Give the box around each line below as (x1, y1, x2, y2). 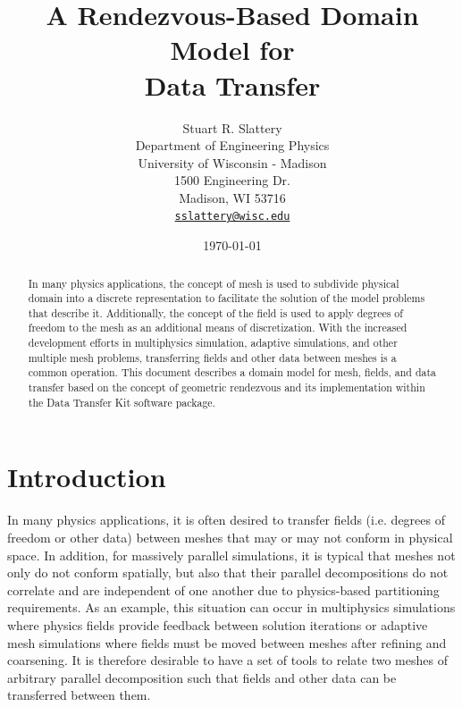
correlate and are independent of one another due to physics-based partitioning (7, 580, 440, 599)
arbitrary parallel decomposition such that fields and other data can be (7, 668, 397, 686)
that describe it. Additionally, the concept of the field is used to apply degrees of (28, 305, 403, 320)
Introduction (7, 459, 166, 495)
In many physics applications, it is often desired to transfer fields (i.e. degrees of (7, 510, 445, 529)
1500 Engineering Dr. (174, 171, 290, 189)
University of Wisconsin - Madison (138, 153, 327, 172)
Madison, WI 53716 (179, 188, 286, 206)
